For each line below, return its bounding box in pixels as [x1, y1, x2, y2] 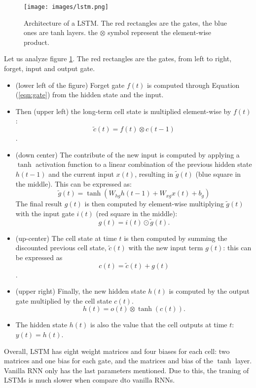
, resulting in [135, 169, 174, 179]
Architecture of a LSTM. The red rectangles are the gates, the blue [24, 17, 227, 28]
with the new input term [128, 242, 203, 253]
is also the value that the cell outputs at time [90, 319, 227, 330]
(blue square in [195, 169, 241, 179]
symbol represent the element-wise [108, 27, 212, 38]
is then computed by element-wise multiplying [84, 198, 224, 209]
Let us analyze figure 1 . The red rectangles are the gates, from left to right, [4, 53, 232, 64]
